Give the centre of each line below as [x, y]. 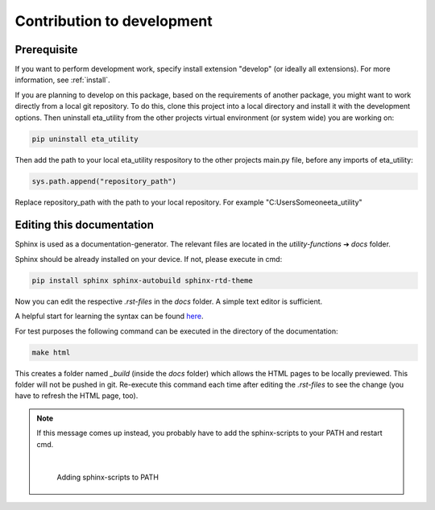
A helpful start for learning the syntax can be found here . [109, 316]
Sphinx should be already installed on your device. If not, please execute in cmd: [149, 259]
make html [51, 352]
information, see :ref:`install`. [62, 80]
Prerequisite [46, 50]
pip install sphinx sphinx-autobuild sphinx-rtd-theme [142, 280]
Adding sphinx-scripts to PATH [108, 477]
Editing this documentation [85, 225]
